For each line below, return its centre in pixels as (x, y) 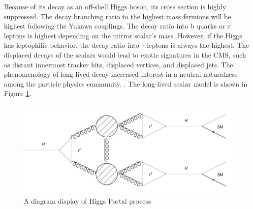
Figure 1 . (18, 93)
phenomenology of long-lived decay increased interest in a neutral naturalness (121, 74)
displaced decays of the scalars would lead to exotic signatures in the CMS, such (125, 54)
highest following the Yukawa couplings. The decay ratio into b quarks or (115, 26)
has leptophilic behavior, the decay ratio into (72, 45)
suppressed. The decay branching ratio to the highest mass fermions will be (118, 16)
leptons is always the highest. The (198, 45)
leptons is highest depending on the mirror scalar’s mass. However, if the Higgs (123, 35)
